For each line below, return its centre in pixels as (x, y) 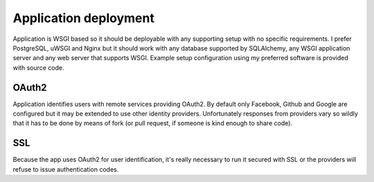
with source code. (39, 67)
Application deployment (84, 18)
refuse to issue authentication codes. (66, 169)
